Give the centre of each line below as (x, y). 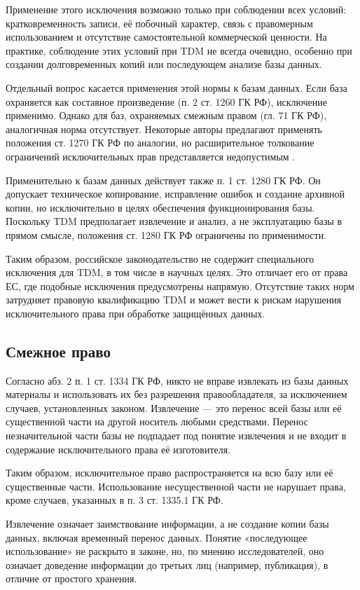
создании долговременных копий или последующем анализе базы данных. (164, 64)
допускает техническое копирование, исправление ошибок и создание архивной (175, 194)
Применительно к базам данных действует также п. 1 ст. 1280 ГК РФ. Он (163, 180)
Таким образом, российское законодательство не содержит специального (160, 258)
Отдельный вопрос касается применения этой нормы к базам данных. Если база (176, 87)
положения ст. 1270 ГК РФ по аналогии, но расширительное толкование (160, 143)
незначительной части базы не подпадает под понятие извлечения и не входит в (176, 435)
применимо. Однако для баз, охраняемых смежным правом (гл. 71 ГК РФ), (166, 115)
